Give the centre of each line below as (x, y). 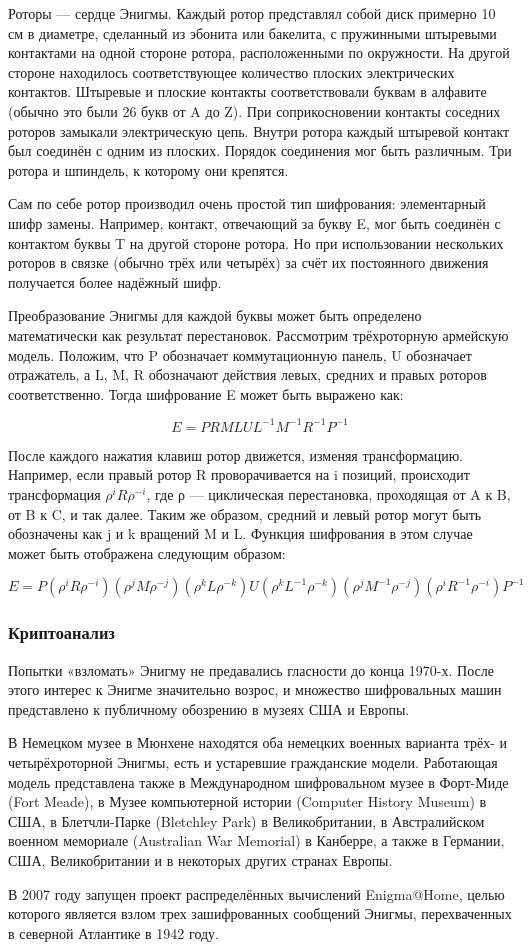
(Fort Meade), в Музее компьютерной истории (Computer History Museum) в (247, 801)
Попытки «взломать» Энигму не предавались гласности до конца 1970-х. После (251, 669)
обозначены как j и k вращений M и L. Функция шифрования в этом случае (240, 533)
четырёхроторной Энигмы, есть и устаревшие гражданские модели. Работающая (253, 761)
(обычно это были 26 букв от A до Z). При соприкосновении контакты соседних (254, 110)
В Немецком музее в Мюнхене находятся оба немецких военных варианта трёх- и (258, 742)
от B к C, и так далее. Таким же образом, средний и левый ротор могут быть (245, 513)
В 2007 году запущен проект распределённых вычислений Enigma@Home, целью (256, 893)
